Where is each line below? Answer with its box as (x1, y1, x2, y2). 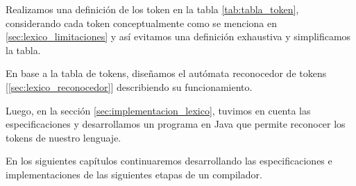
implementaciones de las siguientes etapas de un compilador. (6, 167, 262, 181)
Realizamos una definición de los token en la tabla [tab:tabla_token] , (6, 2, 299, 16)
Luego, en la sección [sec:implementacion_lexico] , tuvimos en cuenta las (6, 103, 311, 117)
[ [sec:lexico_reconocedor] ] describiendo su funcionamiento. (6, 79, 253, 94)
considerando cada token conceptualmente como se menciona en (6, 15, 277, 30)
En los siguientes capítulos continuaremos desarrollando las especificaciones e (6, 153, 332, 168)
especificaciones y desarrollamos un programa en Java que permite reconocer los (6, 117, 346, 131)
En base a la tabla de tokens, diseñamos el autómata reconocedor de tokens (6, 66, 327, 81)
